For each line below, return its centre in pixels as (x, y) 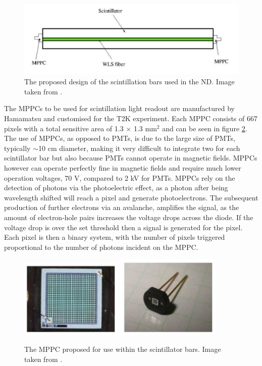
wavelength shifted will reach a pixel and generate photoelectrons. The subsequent (131, 197)
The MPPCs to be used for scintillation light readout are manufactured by (119, 108)
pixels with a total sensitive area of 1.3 (64, 128)
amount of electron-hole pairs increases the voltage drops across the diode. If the (129, 217)
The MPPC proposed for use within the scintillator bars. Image (123, 349)
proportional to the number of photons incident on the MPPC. (101, 247)
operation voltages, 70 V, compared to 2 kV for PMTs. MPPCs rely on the (120, 177)
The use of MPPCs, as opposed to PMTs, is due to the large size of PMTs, (120, 138)
